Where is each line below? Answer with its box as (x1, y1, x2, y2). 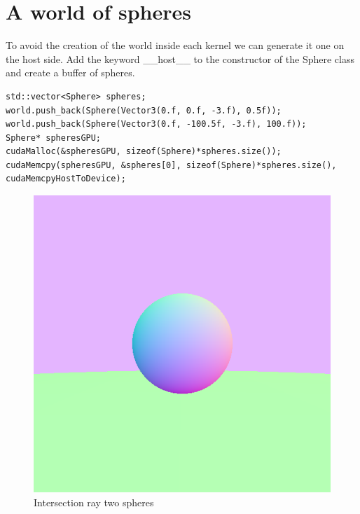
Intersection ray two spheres (34, 494, 154, 509)
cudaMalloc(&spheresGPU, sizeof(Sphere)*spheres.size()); (6, 146, 282, 157)
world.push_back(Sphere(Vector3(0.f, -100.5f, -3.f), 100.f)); (6, 119, 307, 130)
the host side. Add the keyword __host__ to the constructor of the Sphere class (6, 51, 354, 66)
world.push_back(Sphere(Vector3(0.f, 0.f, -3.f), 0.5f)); (6, 105, 282, 116)
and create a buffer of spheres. (6, 65, 135, 80)
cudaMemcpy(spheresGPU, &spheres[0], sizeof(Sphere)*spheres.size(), (6, 160, 337, 170)
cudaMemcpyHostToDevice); (6, 174, 126, 184)
